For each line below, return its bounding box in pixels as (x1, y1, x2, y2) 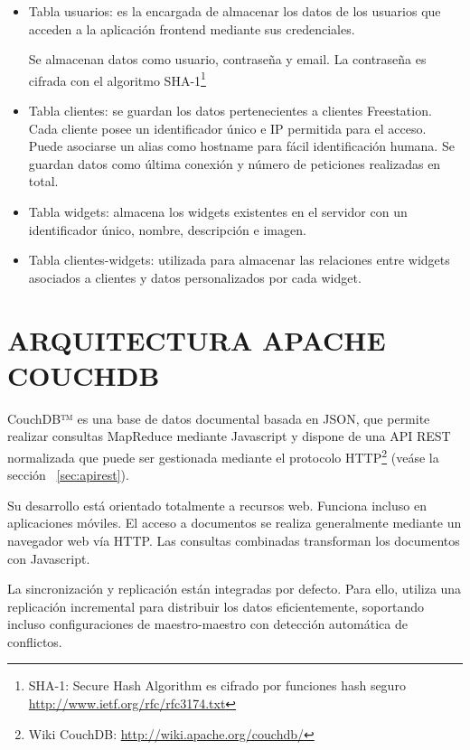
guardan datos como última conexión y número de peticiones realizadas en (28, 154, 441, 173)
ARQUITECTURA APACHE (7, 321, 386, 358)
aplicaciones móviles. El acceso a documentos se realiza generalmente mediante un (7, 513, 462, 532)
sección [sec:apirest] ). (7, 465, 129, 484)
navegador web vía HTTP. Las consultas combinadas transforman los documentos (7, 530, 460, 549)
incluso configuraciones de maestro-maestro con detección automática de (7, 614, 408, 633)
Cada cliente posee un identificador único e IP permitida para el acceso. (28, 118, 427, 137)
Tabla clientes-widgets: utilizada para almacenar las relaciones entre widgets (28, 250, 450, 269)
